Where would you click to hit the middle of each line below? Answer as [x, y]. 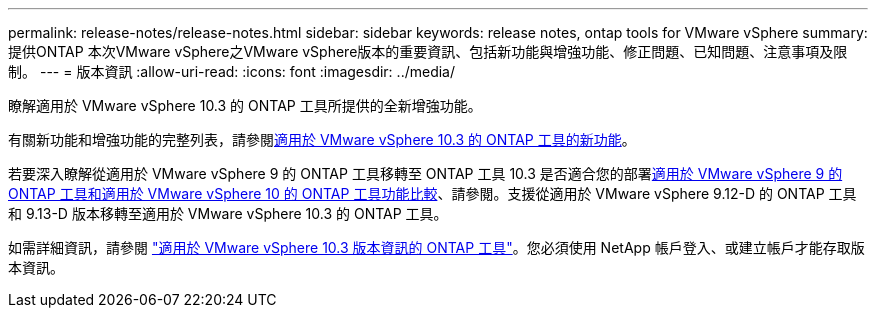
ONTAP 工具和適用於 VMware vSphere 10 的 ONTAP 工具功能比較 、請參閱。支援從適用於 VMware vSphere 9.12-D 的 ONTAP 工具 [432, 193]
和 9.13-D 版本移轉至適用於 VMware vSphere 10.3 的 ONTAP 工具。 [228, 213]
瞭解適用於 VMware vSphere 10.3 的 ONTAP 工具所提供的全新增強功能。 [245, 105]
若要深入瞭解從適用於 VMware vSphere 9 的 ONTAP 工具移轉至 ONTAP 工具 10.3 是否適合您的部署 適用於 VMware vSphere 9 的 [425, 173]
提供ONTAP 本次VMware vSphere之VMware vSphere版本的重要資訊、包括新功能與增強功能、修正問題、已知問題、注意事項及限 [428, 51]
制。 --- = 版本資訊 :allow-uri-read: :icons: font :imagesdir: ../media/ [232, 71]
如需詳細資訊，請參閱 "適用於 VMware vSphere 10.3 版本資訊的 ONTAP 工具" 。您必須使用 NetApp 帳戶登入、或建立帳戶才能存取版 [436, 247]
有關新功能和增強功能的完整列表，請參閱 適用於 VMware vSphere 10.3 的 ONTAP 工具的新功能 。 [322, 139]
